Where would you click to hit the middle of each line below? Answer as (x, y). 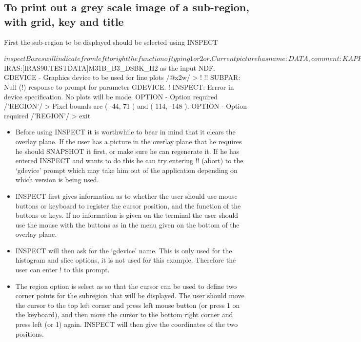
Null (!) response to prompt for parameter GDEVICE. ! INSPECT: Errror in (119, 86)
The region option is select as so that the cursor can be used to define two (126, 286)
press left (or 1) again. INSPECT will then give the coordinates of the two (127, 324)
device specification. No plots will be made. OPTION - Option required (111, 96)
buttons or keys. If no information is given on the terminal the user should (127, 215)
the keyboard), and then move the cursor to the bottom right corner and (124, 314)
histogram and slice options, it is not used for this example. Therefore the (126, 260)
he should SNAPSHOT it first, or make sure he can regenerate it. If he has (127, 151)
